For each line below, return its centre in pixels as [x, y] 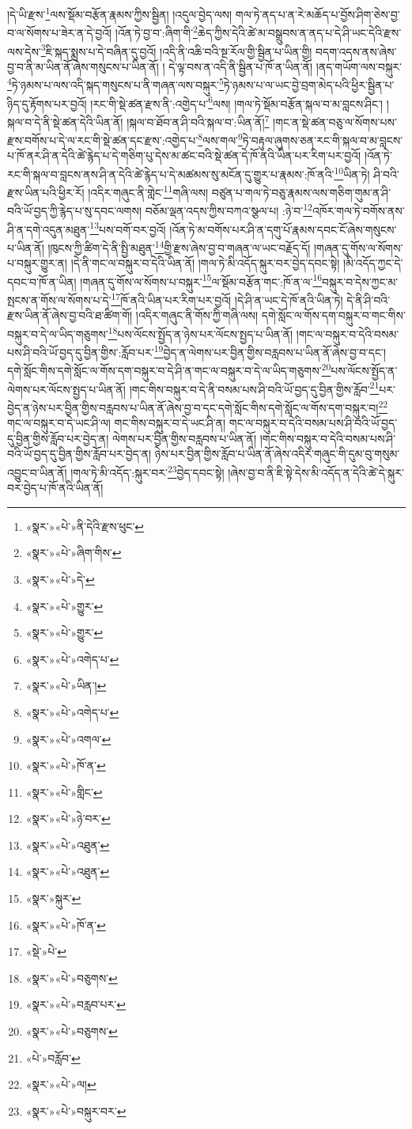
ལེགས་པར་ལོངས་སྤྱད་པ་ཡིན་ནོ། [66, 389]
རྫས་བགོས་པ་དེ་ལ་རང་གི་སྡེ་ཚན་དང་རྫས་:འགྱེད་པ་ [103, 140]
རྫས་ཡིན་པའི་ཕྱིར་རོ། [46, 192]
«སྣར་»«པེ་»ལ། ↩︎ [61, 1084]
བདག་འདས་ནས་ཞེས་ [356, 51]
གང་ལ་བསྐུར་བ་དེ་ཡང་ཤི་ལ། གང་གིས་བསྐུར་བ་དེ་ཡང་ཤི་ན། [117, 423]
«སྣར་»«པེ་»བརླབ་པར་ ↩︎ [76, 1004]
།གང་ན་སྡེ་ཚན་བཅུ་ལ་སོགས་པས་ [335, 121]
